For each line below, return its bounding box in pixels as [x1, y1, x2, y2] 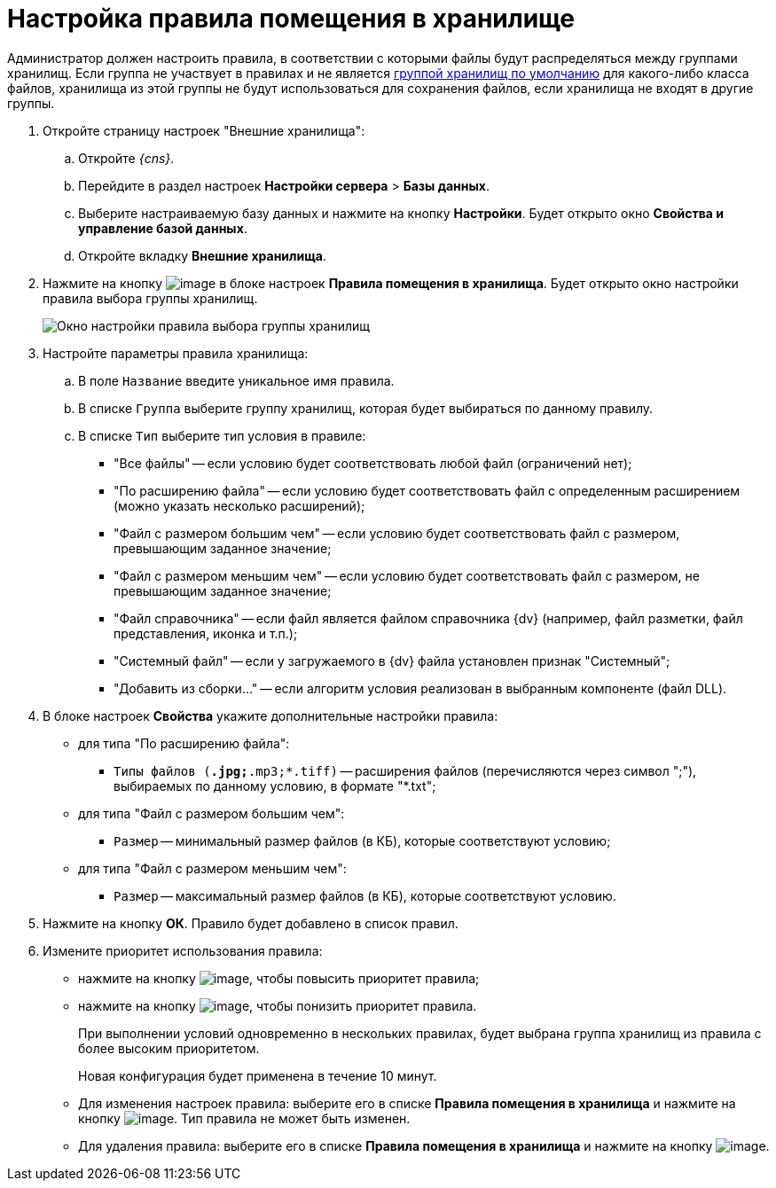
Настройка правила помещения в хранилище [7, 4, 576, 34]
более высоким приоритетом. [78, 1040, 260, 1056]
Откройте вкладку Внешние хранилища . [78, 247, 326, 263]
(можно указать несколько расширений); [114, 497, 365, 513]
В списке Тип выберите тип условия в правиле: [78, 427, 366, 443]
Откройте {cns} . [78, 150, 175, 166]
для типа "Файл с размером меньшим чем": [78, 860, 347, 876]
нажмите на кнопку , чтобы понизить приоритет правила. [78, 997, 477, 1013]
